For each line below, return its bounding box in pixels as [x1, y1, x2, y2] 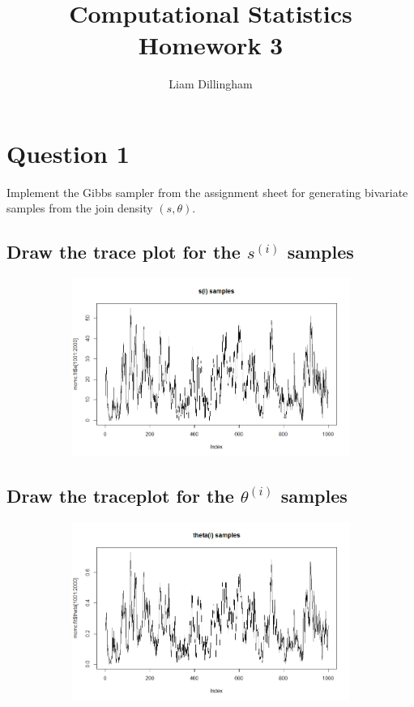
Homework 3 [138, 28, 284, 62]
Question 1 [6, 136, 130, 169]
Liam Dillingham [169, 75, 253, 92]
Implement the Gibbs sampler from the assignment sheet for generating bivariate [6, 183, 408, 200]
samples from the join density [6, 199, 153, 216]
